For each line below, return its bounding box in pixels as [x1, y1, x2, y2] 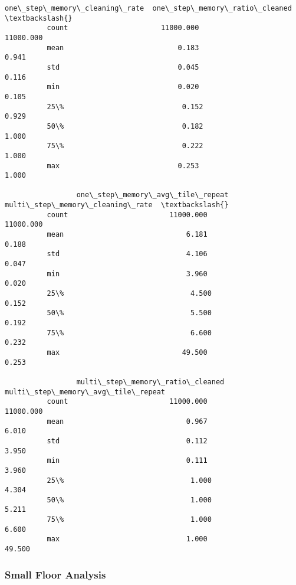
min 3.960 [47, 269, 208, 278]
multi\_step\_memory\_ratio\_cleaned [76, 377, 225, 386]
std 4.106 [47, 250, 208, 259]
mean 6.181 [47, 230, 208, 239]
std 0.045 [47, 63, 199, 71]
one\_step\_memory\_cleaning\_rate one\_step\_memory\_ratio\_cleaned [5, 4, 292, 12]
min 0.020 [47, 83, 199, 91]
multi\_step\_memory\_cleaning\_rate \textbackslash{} [5, 201, 229, 210]
